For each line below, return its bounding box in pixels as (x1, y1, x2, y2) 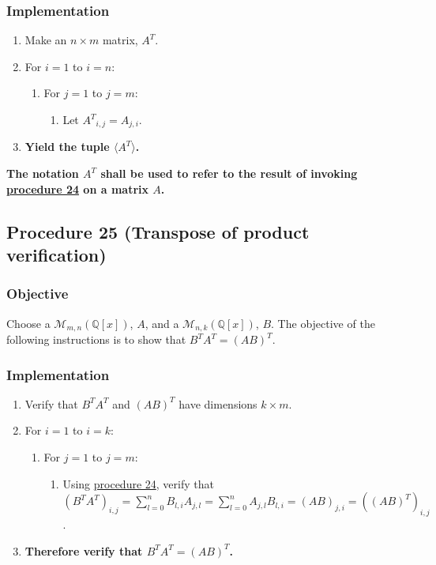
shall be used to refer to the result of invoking (100, 165, 358, 182)
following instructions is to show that (6, 331, 186, 348)
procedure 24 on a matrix (6, 180, 148, 197)
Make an (24, 32, 67, 48)
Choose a (6, 315, 51, 331)
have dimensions (179, 395, 257, 412)
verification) (6, 243, 107, 267)
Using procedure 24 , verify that (62, 475, 214, 492)
